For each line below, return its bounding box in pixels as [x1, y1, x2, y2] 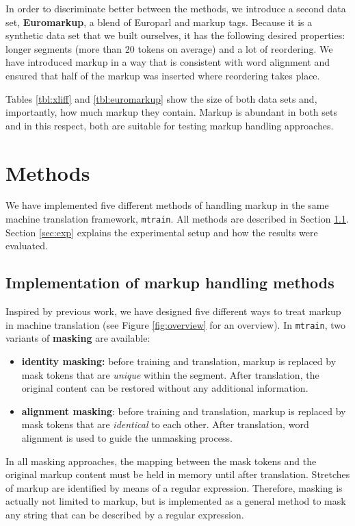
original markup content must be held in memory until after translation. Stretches [5, 467, 350, 481]
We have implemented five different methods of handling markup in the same [5, 198, 329, 212]
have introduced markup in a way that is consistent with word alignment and [5, 55, 330, 69]
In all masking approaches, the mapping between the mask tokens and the [5, 453, 317, 468]
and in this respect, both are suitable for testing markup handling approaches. [5, 118, 334, 132]
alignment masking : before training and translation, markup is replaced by [21, 403, 346, 418]
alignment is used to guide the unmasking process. [21, 430, 233, 444]
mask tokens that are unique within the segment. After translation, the [21, 367, 319, 381]
